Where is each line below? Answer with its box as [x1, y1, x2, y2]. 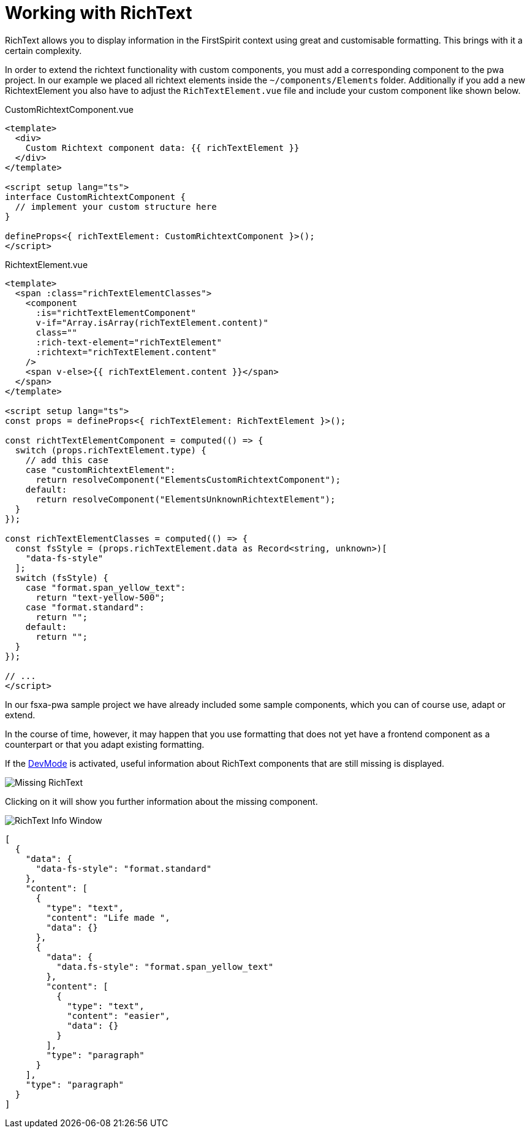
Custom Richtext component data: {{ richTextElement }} [25, 142, 300, 153]
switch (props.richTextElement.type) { [15, 445, 206, 455]
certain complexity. [5, 45, 82, 56]
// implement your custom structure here [15, 201, 217, 212]
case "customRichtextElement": [25, 464, 176, 475]
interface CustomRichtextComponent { [5, 191, 186, 202]
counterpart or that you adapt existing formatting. [5, 739, 205, 750]
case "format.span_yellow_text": [25, 582, 186, 593]
